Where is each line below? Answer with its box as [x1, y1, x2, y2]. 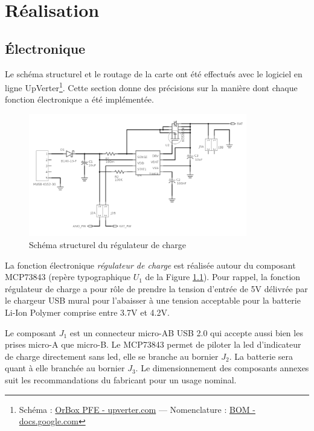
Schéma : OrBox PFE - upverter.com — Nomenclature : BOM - [19, 403, 255, 415]
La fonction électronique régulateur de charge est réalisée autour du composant [5, 258, 296, 271]
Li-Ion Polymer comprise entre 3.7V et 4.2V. [5, 305, 170, 318]
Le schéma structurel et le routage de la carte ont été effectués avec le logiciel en [5, 67, 303, 80]
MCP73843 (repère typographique [5, 270, 131, 283]
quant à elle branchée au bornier [5, 362, 125, 374]
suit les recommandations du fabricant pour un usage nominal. [5, 373, 237, 386]
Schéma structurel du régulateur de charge [29, 238, 187, 251]
